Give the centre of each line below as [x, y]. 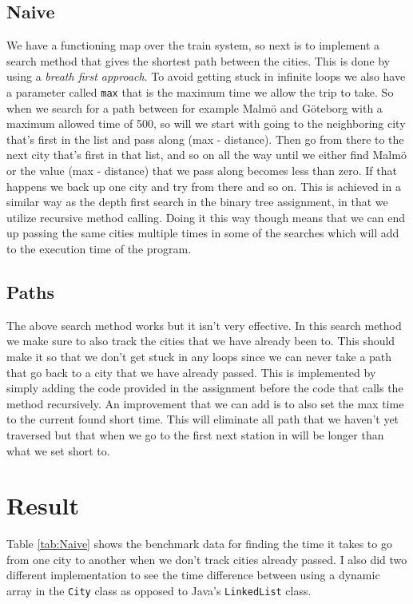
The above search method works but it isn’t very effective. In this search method [204, 325]
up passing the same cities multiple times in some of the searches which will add [203, 233]
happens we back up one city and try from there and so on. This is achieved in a [204, 186]
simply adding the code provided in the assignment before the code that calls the [205, 388]
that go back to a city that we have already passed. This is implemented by [191, 372]
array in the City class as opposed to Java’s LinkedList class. [159, 591]
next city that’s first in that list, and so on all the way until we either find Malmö [206, 155]
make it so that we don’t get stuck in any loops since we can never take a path [199, 356]
